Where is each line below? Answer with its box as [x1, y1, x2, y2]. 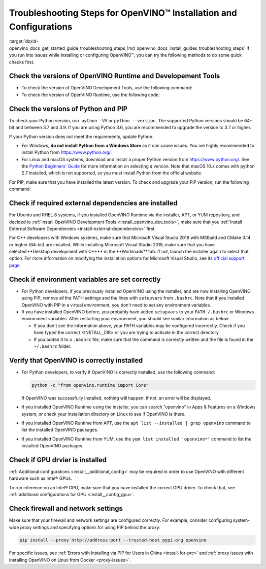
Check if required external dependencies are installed [9, 199, 178, 207]
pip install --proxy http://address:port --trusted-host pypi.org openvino [19, 537, 207, 543]
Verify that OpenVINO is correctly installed [9, 356, 143, 365]
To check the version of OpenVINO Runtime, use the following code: [21, 92, 160, 98]
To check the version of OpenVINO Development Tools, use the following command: [21, 85, 192, 91]
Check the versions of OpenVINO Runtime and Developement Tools [9, 72, 220, 80]
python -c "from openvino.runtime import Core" [32, 382, 149, 388]
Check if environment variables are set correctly [9, 275, 161, 283]
